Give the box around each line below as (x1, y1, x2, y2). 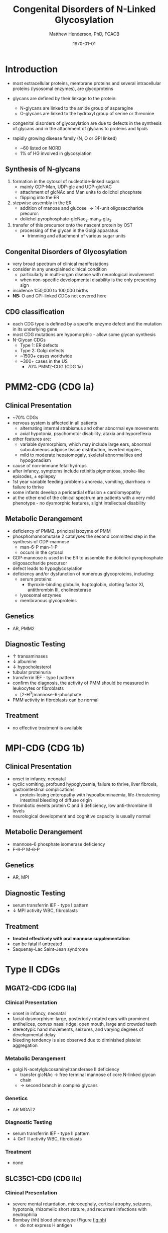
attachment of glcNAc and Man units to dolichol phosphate (20, 189, 142, 195)
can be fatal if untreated (12, 941, 63, 947)
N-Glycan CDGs (12, 337, 46, 343)
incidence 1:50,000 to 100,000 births (12, 288, 89, 294)
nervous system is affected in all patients (12, 420, 98, 426)
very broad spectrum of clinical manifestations (12, 261, 109, 267)
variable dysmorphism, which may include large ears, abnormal (20, 441, 151, 447)
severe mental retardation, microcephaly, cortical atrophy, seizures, (12, 1201, 152, 1207)
